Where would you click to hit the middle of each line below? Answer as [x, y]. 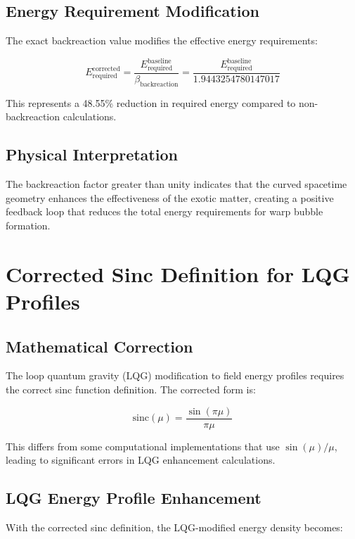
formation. [28, 226]
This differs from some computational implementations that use [143, 446]
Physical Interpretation [92, 154]
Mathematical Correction [99, 346]
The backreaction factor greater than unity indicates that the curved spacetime [176, 184]
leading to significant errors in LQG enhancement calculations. [141, 460]
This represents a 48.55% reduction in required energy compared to [151, 102]
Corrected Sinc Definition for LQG [178, 273]
